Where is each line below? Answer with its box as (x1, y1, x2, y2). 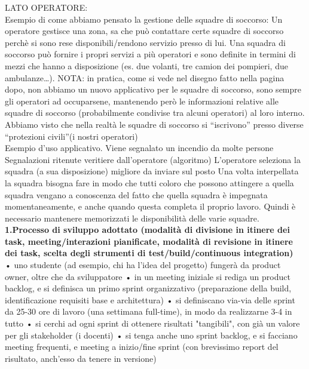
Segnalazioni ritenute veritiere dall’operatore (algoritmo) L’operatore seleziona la (5, 153, 301, 165)
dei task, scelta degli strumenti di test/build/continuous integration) (5, 247, 293, 259)
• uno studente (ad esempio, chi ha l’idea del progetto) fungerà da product (5, 259, 281, 271)
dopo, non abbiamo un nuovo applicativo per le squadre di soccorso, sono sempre (5, 83, 302, 96)
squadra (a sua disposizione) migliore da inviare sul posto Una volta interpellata (5, 165, 299, 177)
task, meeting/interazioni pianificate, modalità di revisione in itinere (5, 235, 293, 247)
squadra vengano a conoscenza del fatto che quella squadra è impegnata (5, 188, 268, 201)
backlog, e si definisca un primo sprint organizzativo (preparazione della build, (5, 282, 292, 294)
